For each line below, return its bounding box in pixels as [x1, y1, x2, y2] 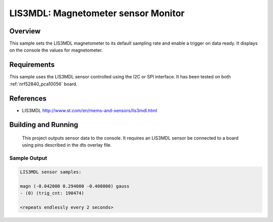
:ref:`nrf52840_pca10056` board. [9, 81, 78, 87]
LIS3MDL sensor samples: [20, 169, 82, 174]
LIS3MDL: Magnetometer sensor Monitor [9, 8, 185, 19]
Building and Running [9, 120, 78, 129]
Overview [9, 27, 41, 35]
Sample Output [9, 155, 48, 162]
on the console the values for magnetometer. [9, 47, 103, 53]
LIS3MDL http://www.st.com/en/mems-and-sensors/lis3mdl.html [22, 107, 158, 113]
